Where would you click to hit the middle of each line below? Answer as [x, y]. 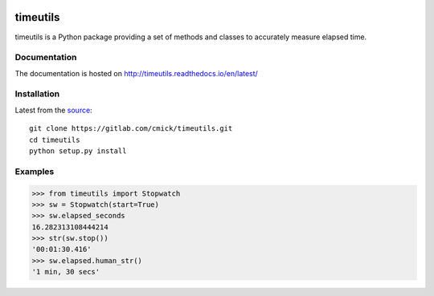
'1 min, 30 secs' [66, 272]
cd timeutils [55, 140]
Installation [37, 94]
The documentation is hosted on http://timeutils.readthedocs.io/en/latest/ [137, 73]
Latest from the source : [53, 110]
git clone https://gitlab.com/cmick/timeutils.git [131, 129]
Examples [35, 171]
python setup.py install [78, 151]
